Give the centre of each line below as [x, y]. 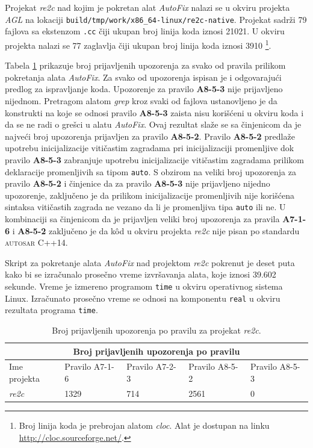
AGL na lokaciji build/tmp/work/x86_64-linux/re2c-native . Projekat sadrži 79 [156, 19]
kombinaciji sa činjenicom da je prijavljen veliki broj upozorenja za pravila [142, 219]
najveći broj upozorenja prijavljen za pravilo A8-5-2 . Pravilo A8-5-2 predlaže [150, 136]
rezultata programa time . [51, 310]
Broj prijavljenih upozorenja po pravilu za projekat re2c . [156, 330]
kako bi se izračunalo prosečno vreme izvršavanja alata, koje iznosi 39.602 [141, 274]
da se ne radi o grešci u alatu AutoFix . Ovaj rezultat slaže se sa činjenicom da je [153, 124]
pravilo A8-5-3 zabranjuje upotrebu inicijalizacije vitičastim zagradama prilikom [154, 159]
